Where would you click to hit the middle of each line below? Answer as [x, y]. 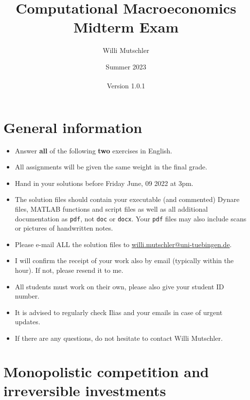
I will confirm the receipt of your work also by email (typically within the [124, 260]
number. [27, 296]
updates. [27, 322]
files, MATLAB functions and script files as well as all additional [111, 209]
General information [73, 127]
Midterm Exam [126, 27]
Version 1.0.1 [126, 86]
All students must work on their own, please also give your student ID [119, 286]
